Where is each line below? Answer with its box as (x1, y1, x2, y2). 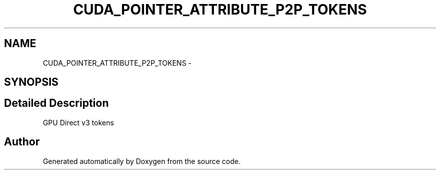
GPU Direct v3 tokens (43, 118, 114, 127)
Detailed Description (4, 97, 109, 110)
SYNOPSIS (4, 76, 59, 89)
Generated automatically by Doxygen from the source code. (43, 156, 241, 165)
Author (4, 135, 40, 148)
